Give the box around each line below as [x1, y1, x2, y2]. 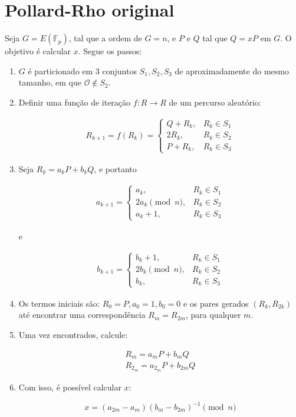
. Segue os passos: [78, 45, 142, 57]
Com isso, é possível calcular [18, 380, 121, 393]
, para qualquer [185, 308, 241, 321]
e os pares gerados [183, 297, 249, 309]
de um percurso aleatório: [169, 96, 261, 108]
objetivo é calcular [5, 45, 71, 57]
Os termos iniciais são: [18, 297, 100, 309]
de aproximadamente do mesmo [175, 64, 289, 77]
